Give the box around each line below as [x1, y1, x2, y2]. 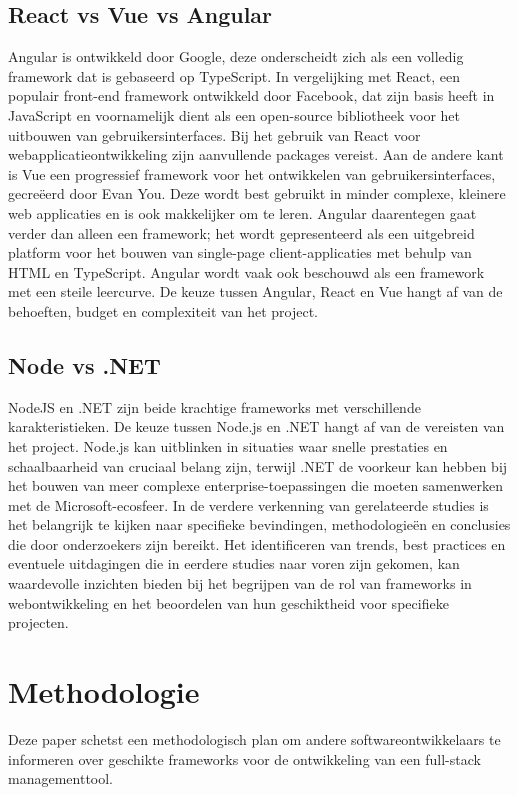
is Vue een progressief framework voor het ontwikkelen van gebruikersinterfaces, [8, 163, 496, 184]
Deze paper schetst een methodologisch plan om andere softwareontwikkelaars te [8, 728, 501, 749]
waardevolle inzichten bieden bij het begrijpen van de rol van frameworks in [8, 573, 472, 594]
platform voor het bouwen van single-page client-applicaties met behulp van [8, 242, 472, 263]
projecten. [8, 612, 69, 633]
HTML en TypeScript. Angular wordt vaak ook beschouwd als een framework [8, 261, 485, 282]
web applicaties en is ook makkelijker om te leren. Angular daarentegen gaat [8, 202, 477, 223]
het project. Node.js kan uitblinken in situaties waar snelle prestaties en [8, 435, 448, 456]
